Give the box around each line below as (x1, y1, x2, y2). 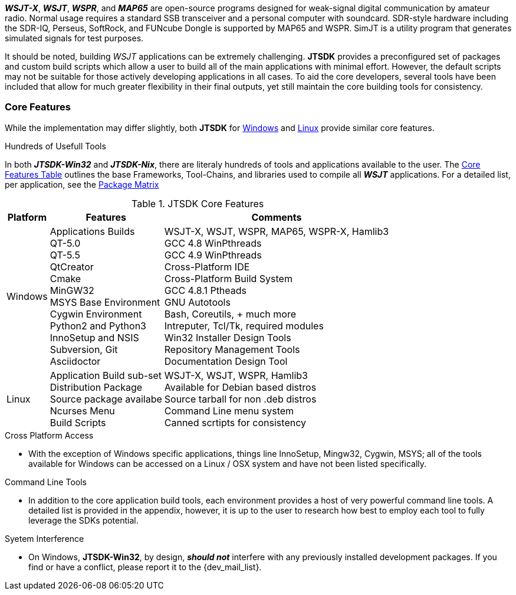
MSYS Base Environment (50, 296, 160, 308)
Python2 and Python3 (50, 319, 146, 332)
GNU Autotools (164, 296, 231, 308)
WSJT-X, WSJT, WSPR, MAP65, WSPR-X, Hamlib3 (164, 225, 389, 237)
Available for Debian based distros (164, 381, 317, 393)
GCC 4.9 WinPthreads (164, 249, 262, 261)
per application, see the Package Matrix (5, 179, 159, 189)
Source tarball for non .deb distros (164, 393, 317, 405)
